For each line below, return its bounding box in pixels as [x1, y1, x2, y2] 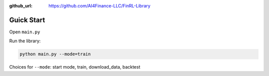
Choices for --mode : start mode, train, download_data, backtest [9, 64, 140, 70]
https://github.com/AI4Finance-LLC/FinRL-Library [48, 3, 150, 8]
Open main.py [9, 29, 40, 35]
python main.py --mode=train [19, 51, 91, 57]
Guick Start [9, 15, 45, 24]
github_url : [9, 3, 32, 8]
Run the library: [9, 38, 41, 44]
